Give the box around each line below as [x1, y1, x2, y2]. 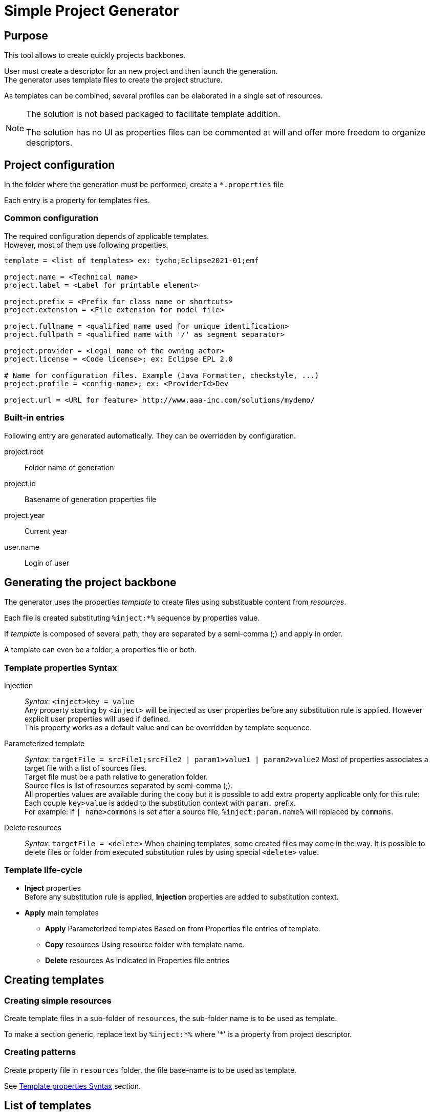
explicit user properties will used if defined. [25, 714, 170, 724]
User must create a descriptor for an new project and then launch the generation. [4, 67, 278, 76]
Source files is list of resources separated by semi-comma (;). [25, 781, 233, 790]
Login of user [25, 558, 70, 567]
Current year [25, 526, 68, 535]
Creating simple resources [4, 995, 112, 1006]
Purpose [4, 29, 48, 42]
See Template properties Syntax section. [4, 1081, 141, 1090]
